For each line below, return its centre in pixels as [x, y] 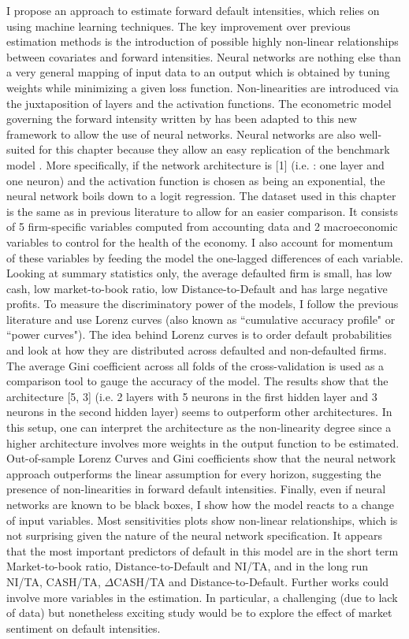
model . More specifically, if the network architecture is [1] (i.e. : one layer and [195, 164]
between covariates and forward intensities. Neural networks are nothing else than [204, 56]
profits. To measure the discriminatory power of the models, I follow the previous [203, 304]
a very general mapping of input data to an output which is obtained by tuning [198, 72]
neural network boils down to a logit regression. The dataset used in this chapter [201, 196]
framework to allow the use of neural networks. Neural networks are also [181, 134]
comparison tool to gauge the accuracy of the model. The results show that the [197, 381]
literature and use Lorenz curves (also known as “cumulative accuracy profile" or [201, 319]
